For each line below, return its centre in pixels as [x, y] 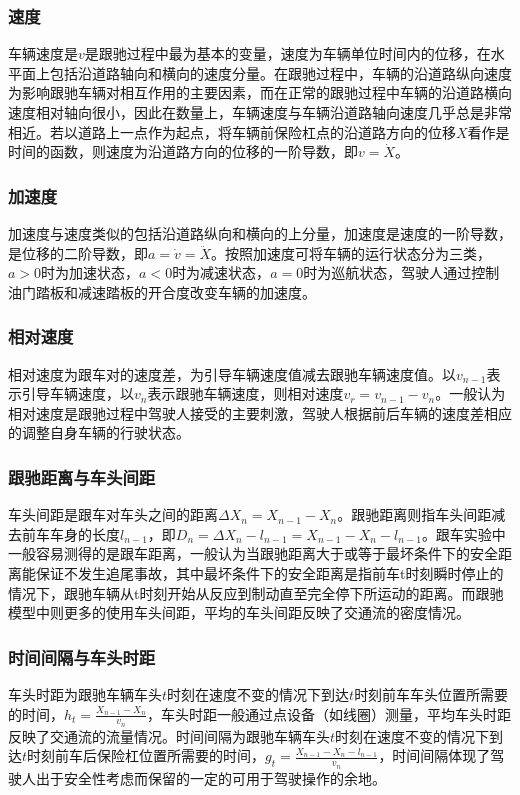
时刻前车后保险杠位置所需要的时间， [146, 755]
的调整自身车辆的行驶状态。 [99, 432]
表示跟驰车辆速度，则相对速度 [245, 393]
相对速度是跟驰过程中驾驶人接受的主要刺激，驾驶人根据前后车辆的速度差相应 [260, 412]
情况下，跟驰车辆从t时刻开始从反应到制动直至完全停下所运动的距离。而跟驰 [256, 592]
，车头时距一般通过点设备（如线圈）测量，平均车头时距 [328, 713]
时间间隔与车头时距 [82, 656]
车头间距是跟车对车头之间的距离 [113, 514]
